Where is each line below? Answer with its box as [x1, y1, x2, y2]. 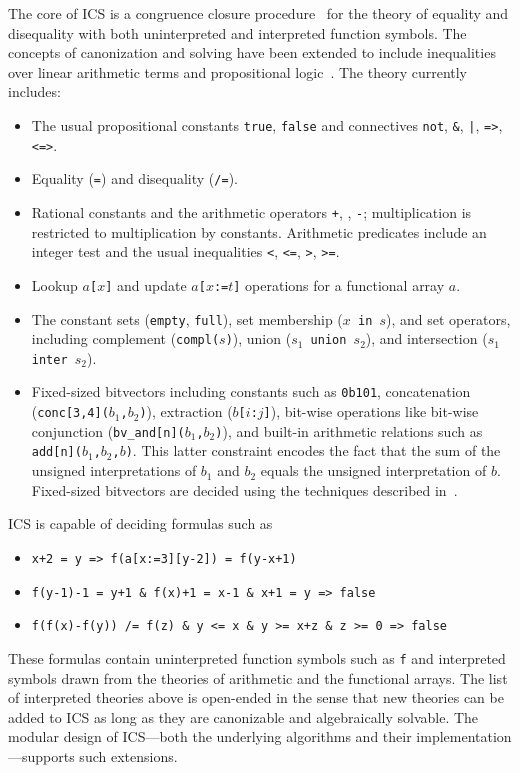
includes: [8, 81, 61, 102]
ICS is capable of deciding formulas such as [8, 513, 273, 534]
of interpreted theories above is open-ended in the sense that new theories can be [8, 687, 504, 708]
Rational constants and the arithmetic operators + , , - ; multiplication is [31, 201, 472, 222]
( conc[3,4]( [31, 401, 109, 422]
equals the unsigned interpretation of [260, 460, 487, 481]
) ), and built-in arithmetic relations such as [215, 420, 483, 441]
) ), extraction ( [139, 401, 233, 422]
